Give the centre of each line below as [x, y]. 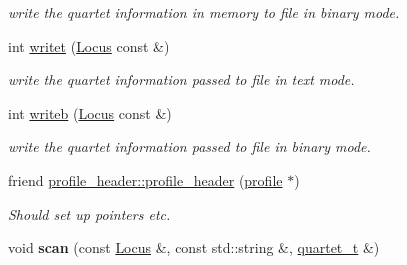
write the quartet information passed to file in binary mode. [189, 146]
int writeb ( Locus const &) [90, 112]
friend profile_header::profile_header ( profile [145, 179]
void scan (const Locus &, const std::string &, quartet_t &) [194, 247]
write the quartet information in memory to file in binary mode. [204, 12]
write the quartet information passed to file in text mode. [181, 79]
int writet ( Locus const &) [89, 45]
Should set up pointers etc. [89, 213]
